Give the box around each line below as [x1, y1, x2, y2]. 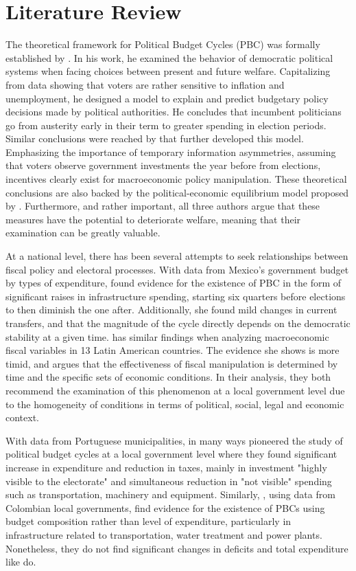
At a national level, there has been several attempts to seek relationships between [5, 249, 348, 263]
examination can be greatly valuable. [5, 225, 161, 240]
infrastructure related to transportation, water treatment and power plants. [5, 527, 322, 541]
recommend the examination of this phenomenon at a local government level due [5, 383, 345, 397]
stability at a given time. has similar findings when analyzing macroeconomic [5, 329, 329, 344]
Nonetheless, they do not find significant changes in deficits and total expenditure [5, 541, 348, 555]
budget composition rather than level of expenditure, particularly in [5, 514, 292, 528]
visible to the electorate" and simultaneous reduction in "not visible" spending [5, 473, 332, 488]
